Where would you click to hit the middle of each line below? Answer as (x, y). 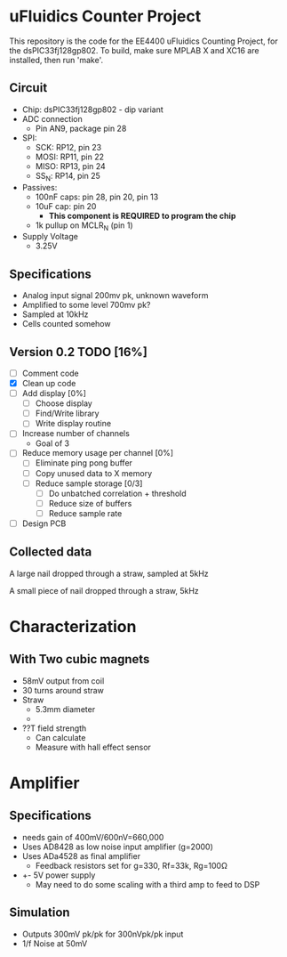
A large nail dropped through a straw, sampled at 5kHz (109, 573)
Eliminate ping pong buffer (84, 463)
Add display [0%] (54, 393)
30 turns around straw (63, 690)
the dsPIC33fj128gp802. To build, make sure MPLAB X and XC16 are (134, 50)
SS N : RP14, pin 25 (68, 177)
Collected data (51, 552)
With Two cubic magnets (80, 659)
